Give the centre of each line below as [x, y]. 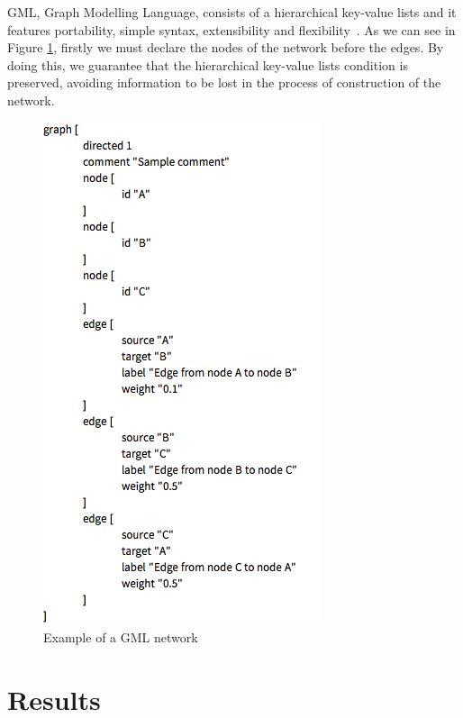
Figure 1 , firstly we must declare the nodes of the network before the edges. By [226, 47]
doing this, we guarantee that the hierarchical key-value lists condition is [208, 64]
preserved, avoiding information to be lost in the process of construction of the [224, 82]
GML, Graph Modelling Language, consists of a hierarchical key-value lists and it [232, 12]
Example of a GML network [121, 637]
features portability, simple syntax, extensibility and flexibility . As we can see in [231, 29]
